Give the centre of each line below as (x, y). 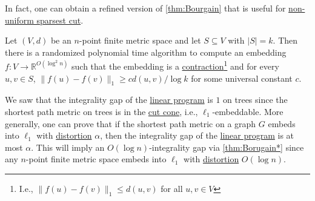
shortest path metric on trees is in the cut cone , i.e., (101, 112)
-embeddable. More (248, 112)
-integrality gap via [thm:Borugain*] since (227, 147)
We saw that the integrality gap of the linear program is (109, 100)
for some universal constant (242, 78)
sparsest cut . (60, 20)
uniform (19, 20)
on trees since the (255, 100)
